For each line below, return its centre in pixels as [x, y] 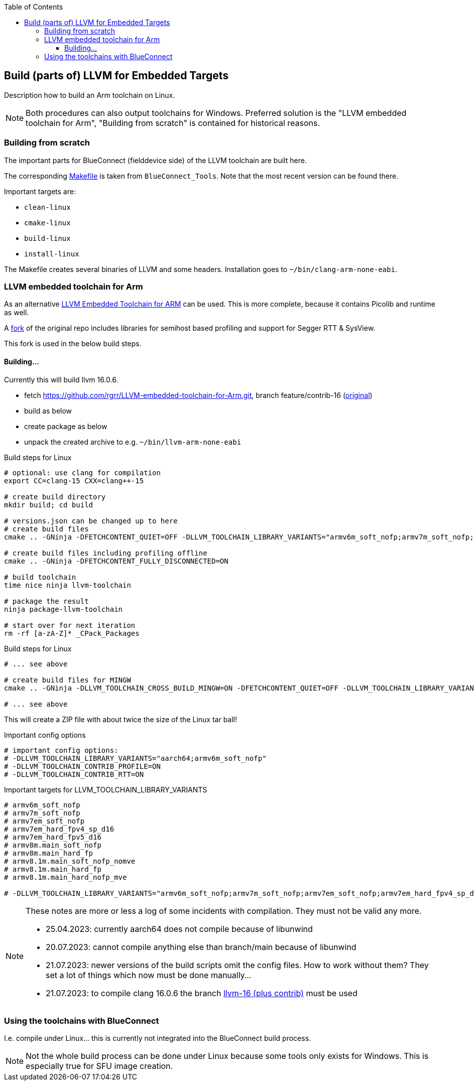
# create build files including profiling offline [106, 553]
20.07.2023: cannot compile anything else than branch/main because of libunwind [201, 947]
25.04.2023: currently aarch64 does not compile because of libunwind [179, 929]
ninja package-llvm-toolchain [64, 609]
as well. [17, 313]
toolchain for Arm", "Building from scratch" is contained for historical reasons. [173, 123]
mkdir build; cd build [49, 505]
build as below [48, 411]
